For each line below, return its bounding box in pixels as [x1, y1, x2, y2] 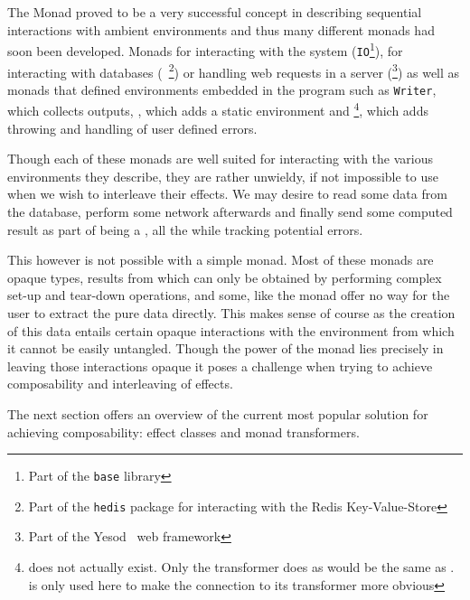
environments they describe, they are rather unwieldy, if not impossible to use [7, 166, 438, 185]
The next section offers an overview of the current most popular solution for [7, 404, 428, 423]
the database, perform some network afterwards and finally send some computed [7, 202, 453, 221]
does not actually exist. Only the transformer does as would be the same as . [28, 558, 455, 577]
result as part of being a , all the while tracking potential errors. [7, 220, 363, 239]
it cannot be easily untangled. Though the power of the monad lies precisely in [7, 339, 444, 358]
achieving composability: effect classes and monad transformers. [7, 422, 360, 441]
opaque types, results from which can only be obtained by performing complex [7, 267, 442, 286]
